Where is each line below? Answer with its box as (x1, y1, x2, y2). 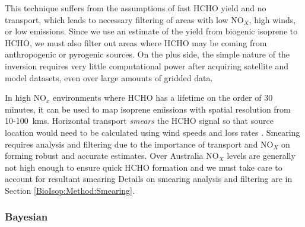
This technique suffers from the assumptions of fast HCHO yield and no (5, 2, 266, 14)
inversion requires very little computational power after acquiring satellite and (5, 59, 289, 72)
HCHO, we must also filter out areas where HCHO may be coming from (5, 36, 267, 49)
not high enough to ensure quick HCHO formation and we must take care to (5, 161, 282, 173)
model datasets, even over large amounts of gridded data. (5, 71, 213, 84)
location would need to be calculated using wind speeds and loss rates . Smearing (5, 126, 300, 138)
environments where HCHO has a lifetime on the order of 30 (53, 91, 273, 104)
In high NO (5, 91, 47, 104)
